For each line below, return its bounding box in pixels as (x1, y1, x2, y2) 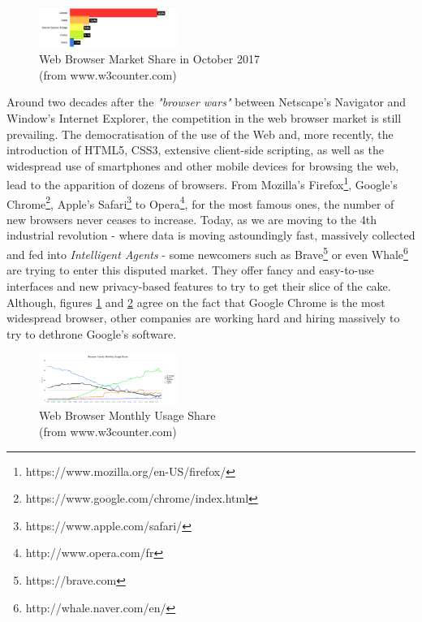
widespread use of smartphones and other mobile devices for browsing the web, (6, 157, 399, 174)
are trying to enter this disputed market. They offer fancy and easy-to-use (6, 261, 374, 279)
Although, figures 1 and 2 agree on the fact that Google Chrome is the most (6, 293, 385, 310)
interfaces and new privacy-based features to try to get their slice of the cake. (6, 277, 391, 294)
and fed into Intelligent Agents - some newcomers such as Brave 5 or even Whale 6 (6, 244, 408, 262)
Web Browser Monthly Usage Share (39, 407, 216, 424)
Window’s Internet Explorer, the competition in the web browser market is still (6, 110, 402, 126)
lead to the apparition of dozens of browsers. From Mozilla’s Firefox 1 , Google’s (6, 174, 398, 193)
